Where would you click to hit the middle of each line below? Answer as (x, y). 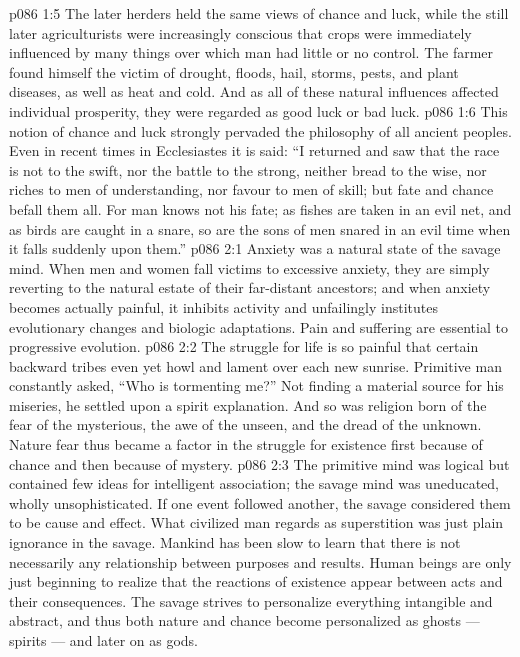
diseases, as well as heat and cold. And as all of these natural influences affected (254, 91)
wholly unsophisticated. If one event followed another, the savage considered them (260, 502)
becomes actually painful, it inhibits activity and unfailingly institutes (223, 306)
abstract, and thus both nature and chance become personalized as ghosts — (244, 620)
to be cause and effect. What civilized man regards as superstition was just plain (256, 522)
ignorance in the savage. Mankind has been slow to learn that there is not (235, 542)
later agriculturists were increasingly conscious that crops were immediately (240, 32)
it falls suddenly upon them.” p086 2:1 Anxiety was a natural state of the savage (255, 248)
